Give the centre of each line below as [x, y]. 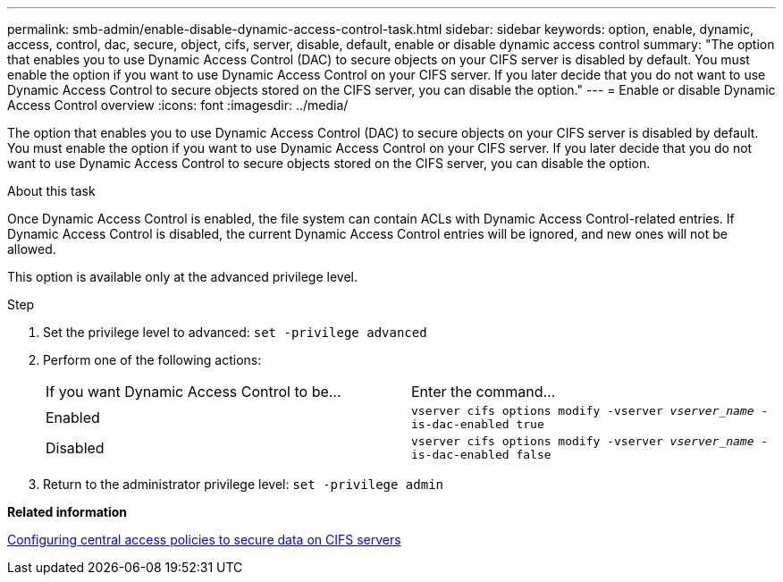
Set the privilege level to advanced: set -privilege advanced [235, 332]
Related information [67, 512]
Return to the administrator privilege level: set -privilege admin [243, 484]
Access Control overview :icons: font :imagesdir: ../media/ [178, 105]
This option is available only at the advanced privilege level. [183, 277]
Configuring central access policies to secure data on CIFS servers [204, 540]
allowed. [32, 249]
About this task [51, 191]
